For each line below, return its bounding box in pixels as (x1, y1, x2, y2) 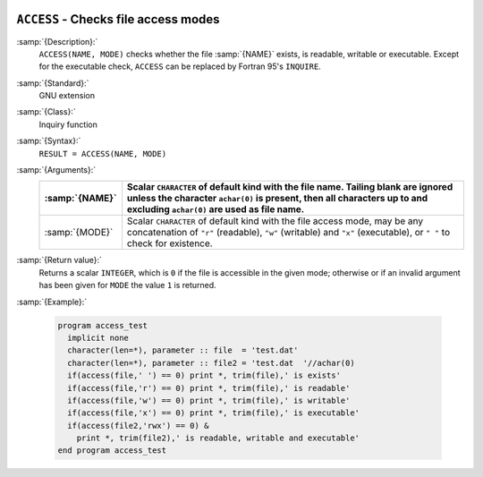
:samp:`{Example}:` (16, 296, 88, 307)
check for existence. (126, 237, 214, 250)
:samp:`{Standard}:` (16, 77, 89, 89)
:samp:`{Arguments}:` (16, 165, 97, 175)
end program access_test (57, 446, 167, 456)
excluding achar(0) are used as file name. (126, 203, 305, 216)
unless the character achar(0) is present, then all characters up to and (126, 192, 428, 205)
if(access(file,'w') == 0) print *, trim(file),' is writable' (67, 395, 351, 405)
